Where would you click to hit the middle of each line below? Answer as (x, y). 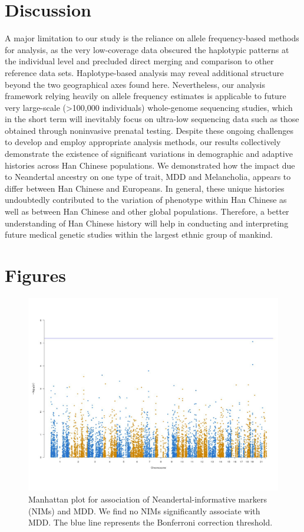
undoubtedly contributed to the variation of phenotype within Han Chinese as (146, 200)
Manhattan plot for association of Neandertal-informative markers (148, 499)
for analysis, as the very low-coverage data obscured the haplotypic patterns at (147, 49)
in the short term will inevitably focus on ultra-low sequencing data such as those (152, 119)
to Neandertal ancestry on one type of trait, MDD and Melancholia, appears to (148, 177)
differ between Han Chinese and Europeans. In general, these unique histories (145, 188)
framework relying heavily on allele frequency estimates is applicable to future (146, 96)
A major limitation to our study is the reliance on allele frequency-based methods (152, 38)
